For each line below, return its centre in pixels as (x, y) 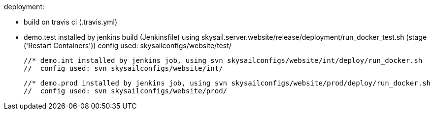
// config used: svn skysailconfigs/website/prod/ (126, 91)
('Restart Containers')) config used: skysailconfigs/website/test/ (128, 45)
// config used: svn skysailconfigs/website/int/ (123, 68)
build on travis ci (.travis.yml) (71, 22)
